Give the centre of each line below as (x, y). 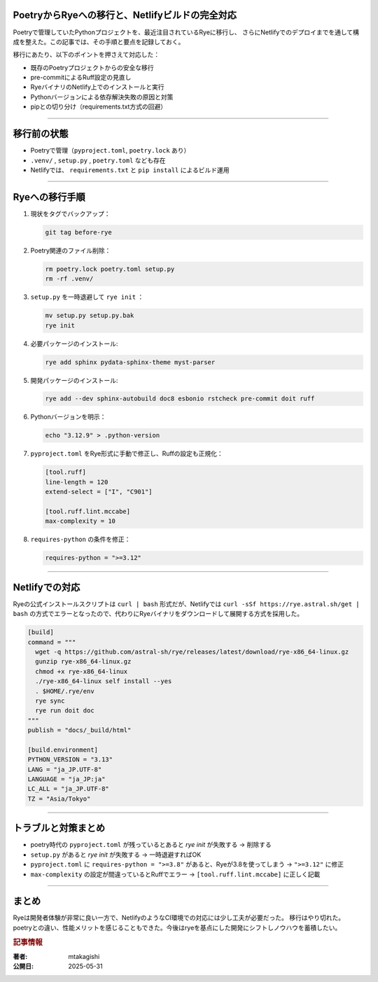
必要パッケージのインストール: (74, 344)
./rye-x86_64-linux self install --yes (104, 681)
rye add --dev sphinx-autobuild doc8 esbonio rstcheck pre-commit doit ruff (180, 399)
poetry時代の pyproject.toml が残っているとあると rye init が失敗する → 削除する (151, 845)
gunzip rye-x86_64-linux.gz (83, 662)
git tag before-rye (78, 232)
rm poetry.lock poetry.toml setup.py (110, 269)
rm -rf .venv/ (69, 279)
